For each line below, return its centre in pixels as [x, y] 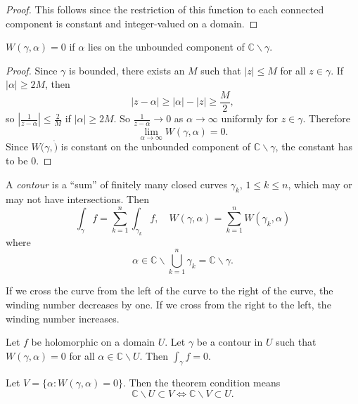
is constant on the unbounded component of [156, 146]
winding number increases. [63, 318]
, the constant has [314, 146]
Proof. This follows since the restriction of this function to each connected [165, 9]
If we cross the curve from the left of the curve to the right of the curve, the [170, 291]
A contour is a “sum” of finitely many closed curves [117, 184]
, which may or [320, 184]
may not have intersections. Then [77, 199]
